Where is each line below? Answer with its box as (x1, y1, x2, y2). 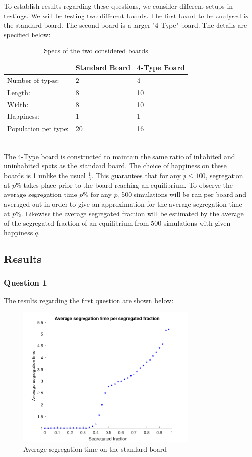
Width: (7, 99, 29, 109)
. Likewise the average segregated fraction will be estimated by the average (21, 208, 244, 218)
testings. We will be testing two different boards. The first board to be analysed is (4, 10, 248, 20)
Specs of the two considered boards (44, 46, 148, 56)
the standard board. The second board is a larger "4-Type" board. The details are (4, 20, 247, 30)
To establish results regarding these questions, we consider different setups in (4, 1, 233, 11)
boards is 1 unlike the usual (4, 170, 86, 180)
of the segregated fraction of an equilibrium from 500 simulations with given (4, 218, 231, 228)
